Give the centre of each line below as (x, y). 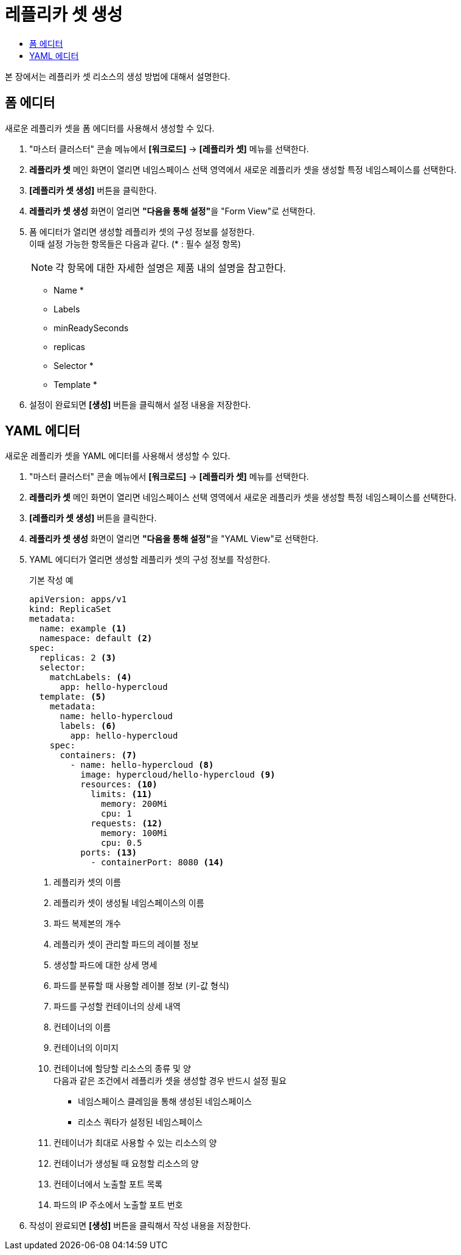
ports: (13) (109, 853)
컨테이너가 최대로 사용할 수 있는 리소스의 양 (135, 1143)
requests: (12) (127, 824)
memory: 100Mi (134, 833)
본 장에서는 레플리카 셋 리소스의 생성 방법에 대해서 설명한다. (118, 76)
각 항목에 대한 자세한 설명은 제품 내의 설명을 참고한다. (171, 268)
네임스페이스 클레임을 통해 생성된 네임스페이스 (165, 1102)
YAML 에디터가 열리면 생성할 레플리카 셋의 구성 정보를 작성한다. (150, 560)
